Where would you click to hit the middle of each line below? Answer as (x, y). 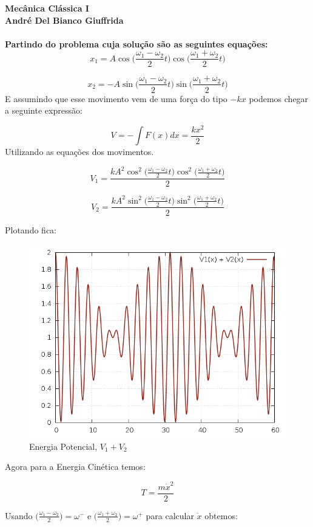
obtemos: (221, 515)
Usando (19, 515)
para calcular (170, 515)
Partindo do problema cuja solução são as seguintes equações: (136, 43)
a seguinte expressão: (44, 110)
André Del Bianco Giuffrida (64, 20)
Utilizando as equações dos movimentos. (79, 152)
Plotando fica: (31, 229)
